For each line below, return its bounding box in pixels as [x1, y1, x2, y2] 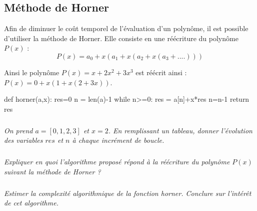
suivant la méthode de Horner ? [4, 166, 101, 176]
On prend [4, 125, 33, 135]
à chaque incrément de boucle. [72, 135, 164, 145]
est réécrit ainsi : [135, 67, 187, 77]
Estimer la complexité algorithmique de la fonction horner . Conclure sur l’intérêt [4, 187, 251, 198]
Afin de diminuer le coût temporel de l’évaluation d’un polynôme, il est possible [4, 23, 248, 34]
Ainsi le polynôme [4, 67, 59, 77]
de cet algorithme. [4, 197, 58, 208]
